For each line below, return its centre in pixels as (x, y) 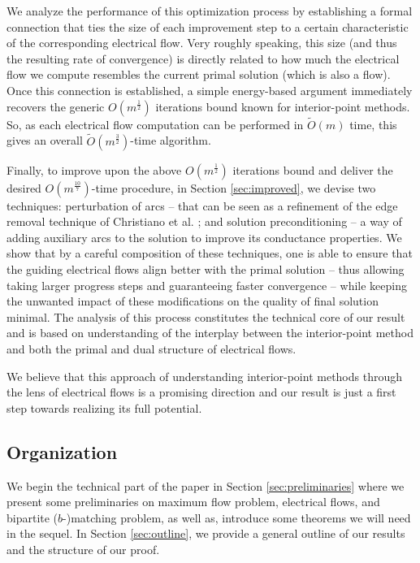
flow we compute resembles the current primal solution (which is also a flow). (199, 74)
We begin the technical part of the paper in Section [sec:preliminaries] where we (206, 485)
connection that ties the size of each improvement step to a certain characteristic (208, 26)
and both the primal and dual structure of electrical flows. (152, 348)
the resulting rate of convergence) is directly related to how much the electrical (203, 58)
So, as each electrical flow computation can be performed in (155, 124)
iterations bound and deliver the (313, 169)
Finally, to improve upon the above (94, 169)
